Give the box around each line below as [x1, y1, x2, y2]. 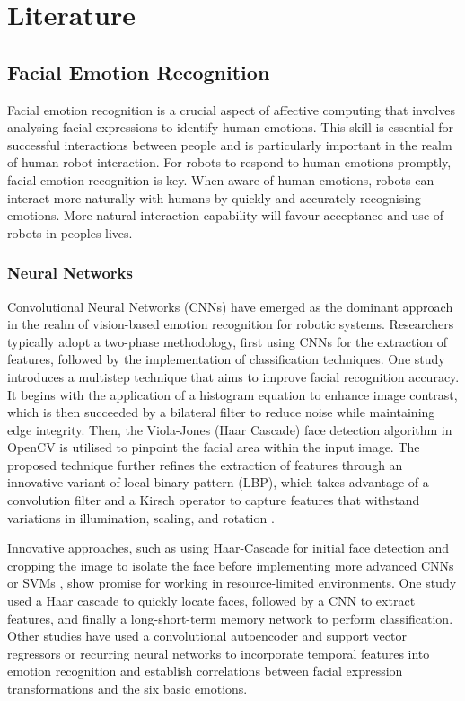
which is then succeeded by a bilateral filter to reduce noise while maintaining [7, 403, 435, 421]
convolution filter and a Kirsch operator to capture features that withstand [7, 491, 420, 510]
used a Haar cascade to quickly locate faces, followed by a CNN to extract [7, 591, 416, 610]
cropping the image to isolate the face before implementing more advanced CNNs [7, 555, 454, 574]
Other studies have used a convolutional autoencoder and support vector [7, 626, 407, 645]
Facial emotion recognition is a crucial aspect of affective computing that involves [7, 100, 456, 119]
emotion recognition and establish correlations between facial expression [7, 661, 403, 680]
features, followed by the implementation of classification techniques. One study [7, 350, 445, 368]
